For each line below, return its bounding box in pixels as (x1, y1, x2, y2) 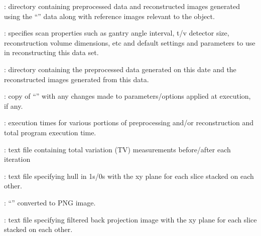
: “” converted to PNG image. (4, 197, 96, 207)
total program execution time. (4, 127, 96, 137)
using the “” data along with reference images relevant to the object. (4, 11, 215, 21)
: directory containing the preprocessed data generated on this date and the (4, 64, 236, 74)
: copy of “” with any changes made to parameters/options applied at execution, (4, 91, 251, 101)
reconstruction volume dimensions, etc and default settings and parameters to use (4, 37, 255, 48)
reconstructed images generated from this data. (4, 74, 149, 84)
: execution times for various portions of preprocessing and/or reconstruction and (4, 117, 254, 128)
